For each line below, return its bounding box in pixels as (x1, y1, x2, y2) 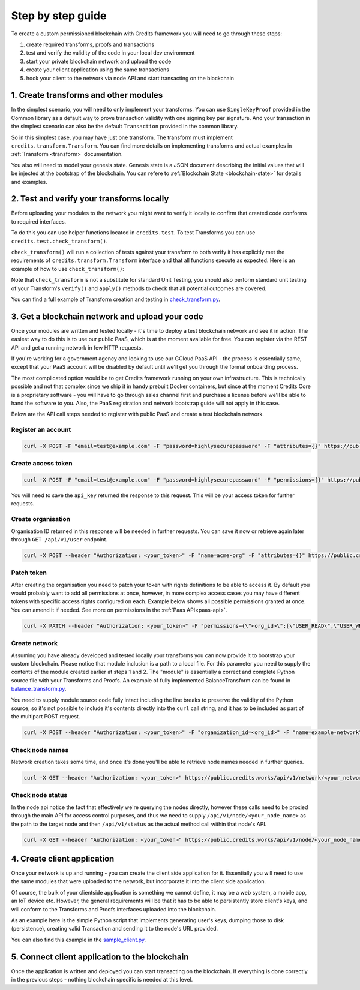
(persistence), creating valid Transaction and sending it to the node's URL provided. (11, 925, 218, 932)
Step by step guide (11, 9, 107, 22)
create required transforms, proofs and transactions (26, 41, 155, 48)
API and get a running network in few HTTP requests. (11, 344, 143, 351)
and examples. (11, 178, 47, 185)
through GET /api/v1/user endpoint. (11, 535, 108, 543)
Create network (11, 639, 58, 648)
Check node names (11, 745, 69, 754)
